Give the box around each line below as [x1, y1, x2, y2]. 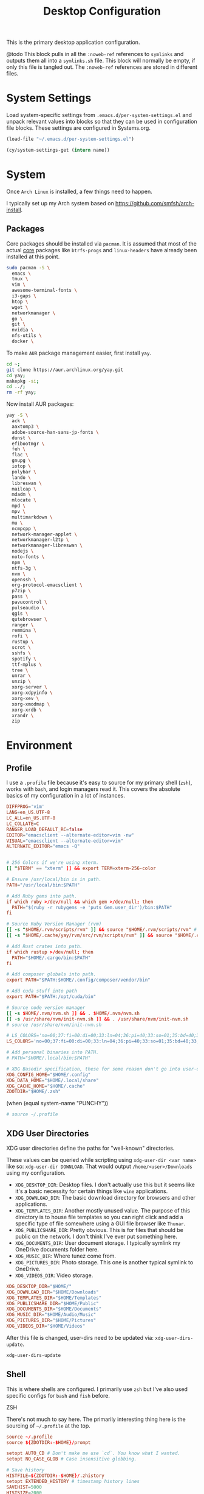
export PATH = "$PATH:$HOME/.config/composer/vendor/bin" [6, 977, 151, 983]
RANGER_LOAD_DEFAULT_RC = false [6, 826, 83, 832]
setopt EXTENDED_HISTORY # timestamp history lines [6, 1478, 140, 1484]
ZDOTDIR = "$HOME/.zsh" [6, 1089, 61, 1095]
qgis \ [12, 611, 29, 617]
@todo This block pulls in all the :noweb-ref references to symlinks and [6, 51, 184, 58]
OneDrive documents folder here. [15, 1245, 99, 1253]
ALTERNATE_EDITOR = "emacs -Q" [6, 843, 80, 849]
